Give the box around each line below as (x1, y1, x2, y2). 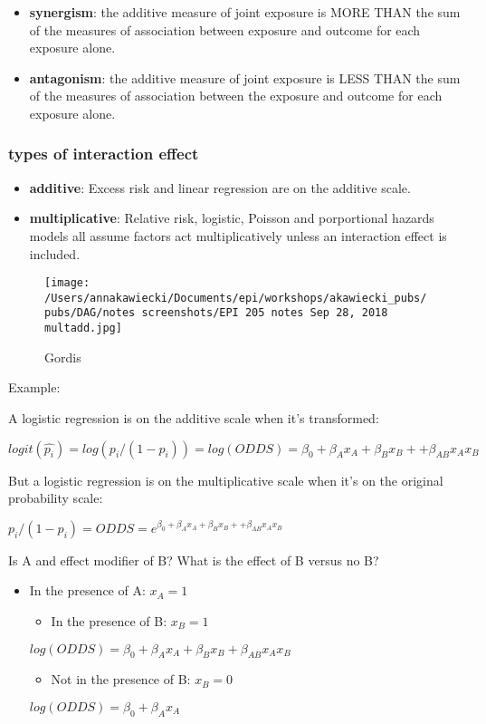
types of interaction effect (8, 142, 199, 165)
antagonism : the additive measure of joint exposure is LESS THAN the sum (29, 68, 461, 87)
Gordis (44, 347, 81, 366)
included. (29, 244, 81, 263)
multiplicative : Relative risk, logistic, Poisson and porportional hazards (29, 208, 434, 227)
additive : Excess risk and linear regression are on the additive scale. (29, 178, 411, 197)
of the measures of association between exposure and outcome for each (29, 20, 421, 39)
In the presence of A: (29, 581, 146, 600)
